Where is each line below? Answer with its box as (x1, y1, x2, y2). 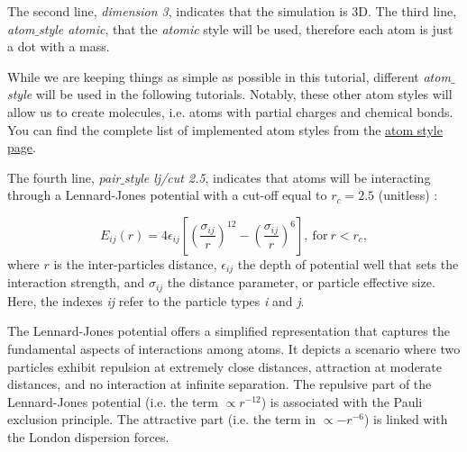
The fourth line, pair (7, 167, 121, 186)
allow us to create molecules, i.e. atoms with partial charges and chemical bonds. (7, 102, 453, 121)
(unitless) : (378, 185, 438, 204)
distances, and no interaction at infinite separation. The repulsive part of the (7, 375, 432, 393)
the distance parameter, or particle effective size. (167, 273, 435, 292)
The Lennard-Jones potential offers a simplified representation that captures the (7, 321, 450, 340)
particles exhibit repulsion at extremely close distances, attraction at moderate (7, 357, 443, 375)
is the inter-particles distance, (53, 254, 217, 273)
